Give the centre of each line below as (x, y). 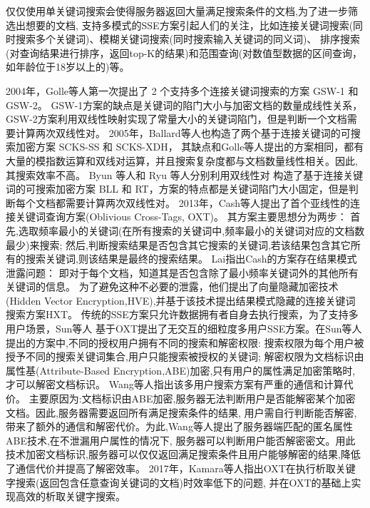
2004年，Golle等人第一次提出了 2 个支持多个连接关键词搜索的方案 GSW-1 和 (182, 90)
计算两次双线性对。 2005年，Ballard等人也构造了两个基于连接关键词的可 (183, 132)
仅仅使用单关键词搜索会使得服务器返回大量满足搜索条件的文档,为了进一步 (177, 11)
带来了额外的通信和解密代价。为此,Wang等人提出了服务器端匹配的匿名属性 (179, 426)
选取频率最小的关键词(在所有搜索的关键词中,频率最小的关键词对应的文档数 (191, 230)
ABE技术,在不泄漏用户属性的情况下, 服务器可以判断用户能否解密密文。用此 (181, 440)
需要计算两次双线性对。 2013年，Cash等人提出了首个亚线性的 (208, 202)
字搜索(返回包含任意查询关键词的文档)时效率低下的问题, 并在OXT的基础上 (179, 482)
